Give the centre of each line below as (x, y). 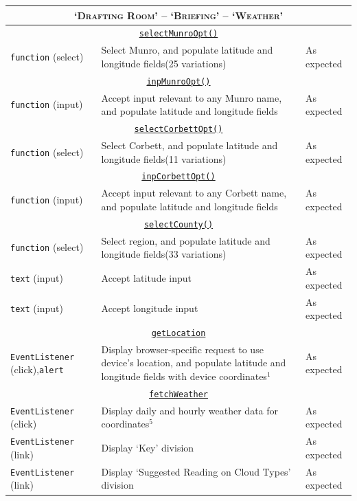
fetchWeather (178, 394)
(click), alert (37, 369)
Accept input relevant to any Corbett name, (194, 193)
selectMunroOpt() (178, 34)
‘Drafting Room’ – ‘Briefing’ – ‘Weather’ (178, 15)
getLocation (178, 333)
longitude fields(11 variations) (164, 158)
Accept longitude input (150, 308)
